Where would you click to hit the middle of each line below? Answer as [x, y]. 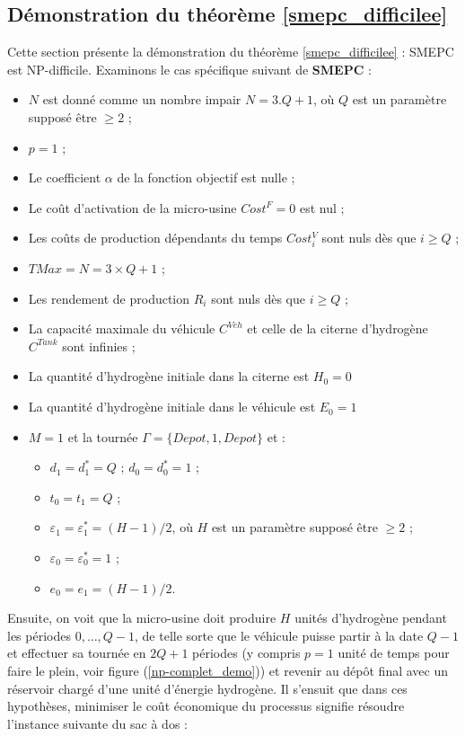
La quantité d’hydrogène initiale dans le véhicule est [172, 407]
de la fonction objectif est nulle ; [206, 177]
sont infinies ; [99, 346]
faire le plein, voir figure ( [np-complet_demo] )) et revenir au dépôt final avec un [228, 670]
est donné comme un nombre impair [142, 99]
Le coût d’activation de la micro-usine [132, 207]
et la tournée [103, 436]
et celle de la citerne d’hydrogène [338, 328]
